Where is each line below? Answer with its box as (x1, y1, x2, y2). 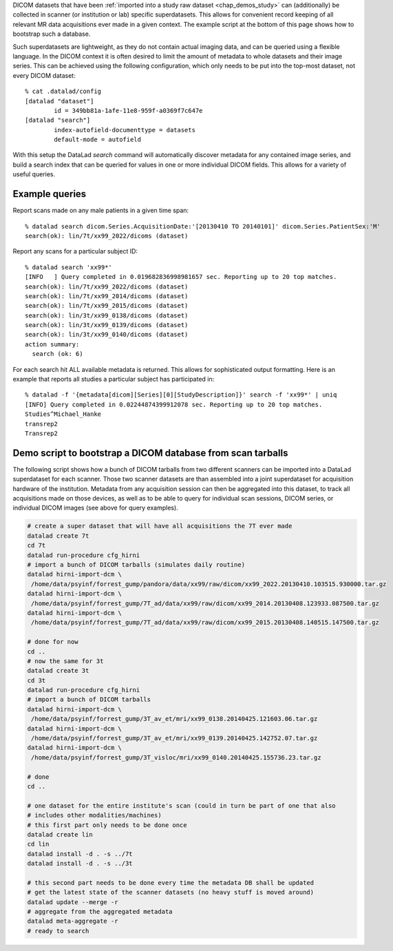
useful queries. (12, 170, 56, 178)
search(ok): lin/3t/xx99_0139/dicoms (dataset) (25, 321, 189, 329)
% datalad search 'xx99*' (25, 263, 113, 271)
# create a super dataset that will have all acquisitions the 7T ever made (27, 522, 293, 530)
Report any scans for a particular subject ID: (12, 247, 138, 255)
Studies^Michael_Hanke (25, 410, 102, 418)
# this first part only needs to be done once (27, 821, 187, 829)
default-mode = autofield (54, 136, 141, 144)
